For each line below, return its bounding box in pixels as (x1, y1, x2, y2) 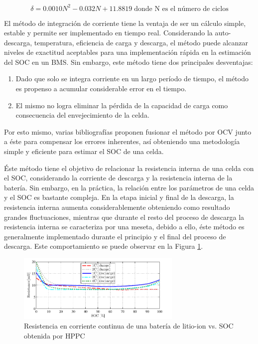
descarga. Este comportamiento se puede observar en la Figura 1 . (4, 241, 203, 251)
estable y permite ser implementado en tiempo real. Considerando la (4, 27, 213, 38)
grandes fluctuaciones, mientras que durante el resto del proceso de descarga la (4, 211, 245, 222)
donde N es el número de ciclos (134, 5, 229, 12)
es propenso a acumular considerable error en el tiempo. (15, 83, 187, 94)
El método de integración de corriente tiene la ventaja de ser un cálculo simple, (4, 17, 246, 28)
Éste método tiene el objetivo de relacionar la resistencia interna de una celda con (4, 163, 254, 173)
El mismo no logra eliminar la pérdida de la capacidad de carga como (15, 100, 228, 110)
